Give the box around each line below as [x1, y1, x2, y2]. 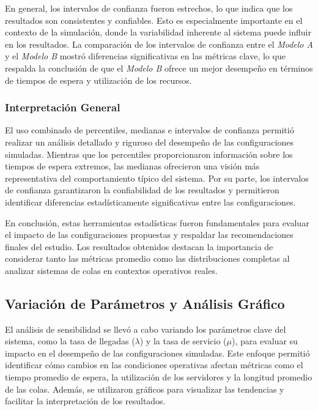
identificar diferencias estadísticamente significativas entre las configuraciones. [5, 195, 296, 208]
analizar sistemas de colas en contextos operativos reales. [5, 264, 218, 276]
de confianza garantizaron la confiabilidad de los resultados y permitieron [5, 183, 279, 196]
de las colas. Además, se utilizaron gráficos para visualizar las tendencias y [5, 382, 284, 395]
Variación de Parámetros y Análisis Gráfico [5, 294, 285, 313]
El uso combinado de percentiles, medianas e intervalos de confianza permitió [5, 124, 294, 136]
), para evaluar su [231, 335, 298, 347]
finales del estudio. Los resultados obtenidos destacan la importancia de [5, 240, 273, 253]
